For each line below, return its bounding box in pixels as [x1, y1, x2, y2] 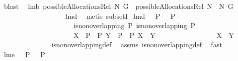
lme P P [3, 49, 45, 59]
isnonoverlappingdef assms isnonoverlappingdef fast [51, 39, 222, 50]
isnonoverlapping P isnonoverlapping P [73, 20, 195, 30]
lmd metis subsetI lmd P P [65, 10, 175, 21]
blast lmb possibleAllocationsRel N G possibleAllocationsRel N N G [3, 1, 234, 11]
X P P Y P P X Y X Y [73, 30, 234, 40]
